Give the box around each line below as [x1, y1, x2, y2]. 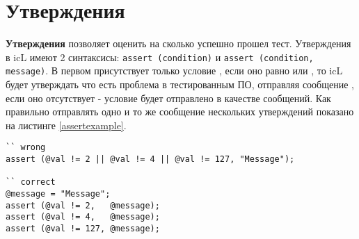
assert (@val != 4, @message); [6, 212, 160, 222]
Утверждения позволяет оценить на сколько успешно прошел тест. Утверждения [6, 36, 351, 51]
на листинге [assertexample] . [6, 117, 127, 132]
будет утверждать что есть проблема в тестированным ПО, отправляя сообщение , [6, 77, 354, 92]
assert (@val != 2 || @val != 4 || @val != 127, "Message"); [6, 154, 295, 165]
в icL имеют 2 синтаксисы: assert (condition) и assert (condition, [6, 49, 314, 64]
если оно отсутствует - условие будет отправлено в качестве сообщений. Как [6, 90, 331, 105]
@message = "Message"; [6, 189, 111, 199]
